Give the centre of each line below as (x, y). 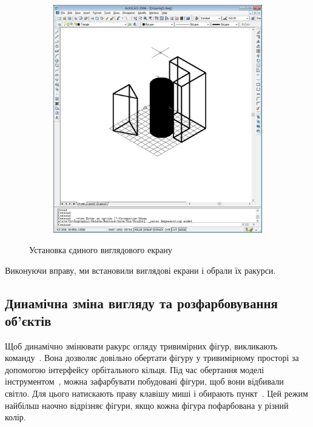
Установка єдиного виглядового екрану (101, 249)
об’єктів (28, 320)
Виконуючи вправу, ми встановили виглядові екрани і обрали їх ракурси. (140, 270)
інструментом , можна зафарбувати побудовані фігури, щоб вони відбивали (144, 381)
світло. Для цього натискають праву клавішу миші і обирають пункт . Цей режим (156, 393)
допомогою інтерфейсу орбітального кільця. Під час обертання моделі (135, 369)
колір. (15, 417)
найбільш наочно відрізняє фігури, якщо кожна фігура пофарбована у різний (147, 405)
